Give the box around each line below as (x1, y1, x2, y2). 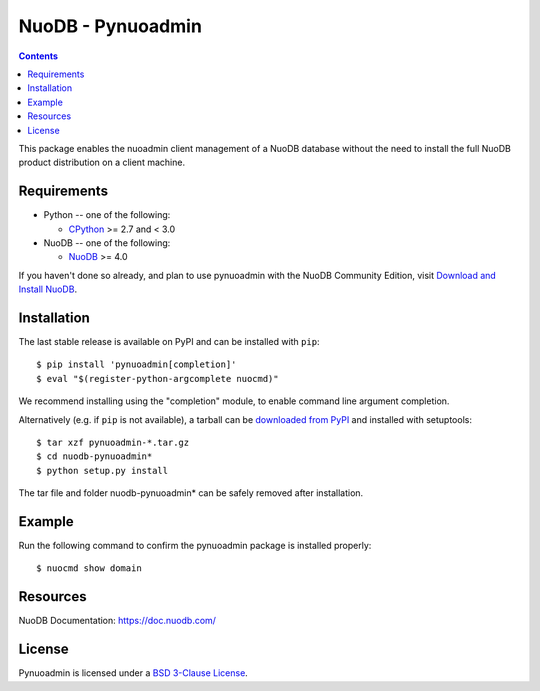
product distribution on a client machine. (18, 156, 185, 169)
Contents (18, 50, 59, 62)
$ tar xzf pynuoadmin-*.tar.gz (36, 437, 190, 448)
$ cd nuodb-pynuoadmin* (36, 451, 153, 462)
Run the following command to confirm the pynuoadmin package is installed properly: (18, 540, 372, 552)
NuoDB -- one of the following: (43, 236, 171, 249)
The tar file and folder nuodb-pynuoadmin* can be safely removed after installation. (18, 487, 364, 499)
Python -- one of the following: (43, 209, 171, 221)
